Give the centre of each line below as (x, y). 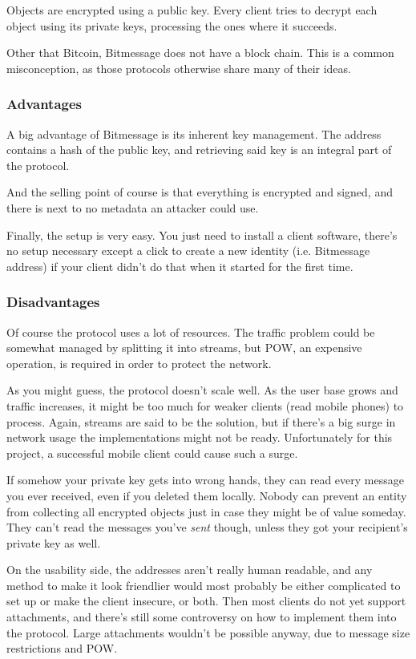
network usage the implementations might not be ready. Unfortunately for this (200, 437)
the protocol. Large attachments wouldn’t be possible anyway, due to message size (208, 632)
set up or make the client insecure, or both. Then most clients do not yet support (206, 601)
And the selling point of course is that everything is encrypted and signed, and (200, 192)
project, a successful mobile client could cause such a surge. (152, 453)
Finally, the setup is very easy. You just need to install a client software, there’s (202, 234)
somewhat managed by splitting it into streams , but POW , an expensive (184, 348)
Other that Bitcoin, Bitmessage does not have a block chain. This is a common (200, 53)
